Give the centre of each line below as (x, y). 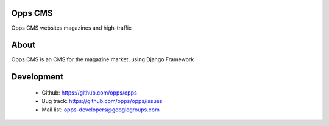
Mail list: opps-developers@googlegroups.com (101, 110)
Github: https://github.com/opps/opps (89, 92)
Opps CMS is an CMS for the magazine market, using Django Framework (103, 59)
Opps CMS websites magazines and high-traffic (72, 28)
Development (37, 77)
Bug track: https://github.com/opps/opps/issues (102, 101)
